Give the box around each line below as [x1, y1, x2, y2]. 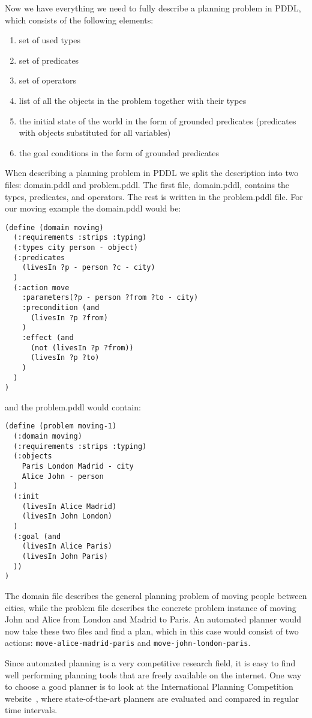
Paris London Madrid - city [22, 462, 134, 471]
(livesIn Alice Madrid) [22, 502, 117, 511]
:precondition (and [22, 303, 100, 312]
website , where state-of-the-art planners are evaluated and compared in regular [5, 692, 299, 704]
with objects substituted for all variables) [19, 126, 171, 139]
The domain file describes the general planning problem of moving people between [5, 589, 307, 601]
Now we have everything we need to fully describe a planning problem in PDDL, [5, 2, 301, 14]
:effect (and [22, 333, 74, 342]
